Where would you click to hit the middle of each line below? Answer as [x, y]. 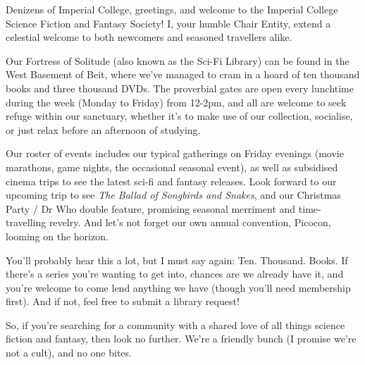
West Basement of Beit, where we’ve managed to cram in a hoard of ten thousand [183, 74]
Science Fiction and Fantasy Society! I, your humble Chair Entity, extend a [168, 23]
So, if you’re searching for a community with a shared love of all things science [175, 324]
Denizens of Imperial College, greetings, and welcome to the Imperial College [172, 9]
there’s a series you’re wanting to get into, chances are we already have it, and [175, 274]
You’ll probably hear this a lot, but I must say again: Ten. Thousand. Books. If [177, 260]
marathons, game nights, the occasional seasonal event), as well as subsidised [172, 167]
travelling [26, 222]
